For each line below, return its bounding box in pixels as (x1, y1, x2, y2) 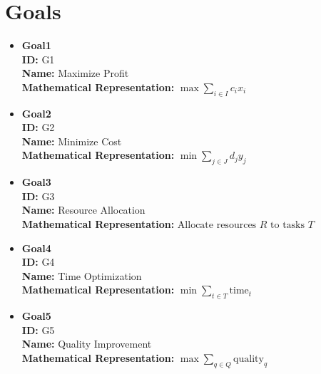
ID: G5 (21, 322, 55, 337)
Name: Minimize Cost (21, 133, 122, 148)
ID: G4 (21, 254, 55, 269)
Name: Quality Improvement (21, 336, 152, 351)
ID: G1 (21, 51, 55, 66)
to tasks (270, 220, 305, 231)
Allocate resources (177, 220, 257, 231)
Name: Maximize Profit (21, 66, 129, 80)
